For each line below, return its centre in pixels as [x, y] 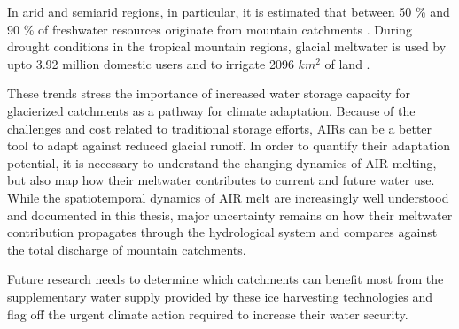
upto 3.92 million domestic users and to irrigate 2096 [151, 63]
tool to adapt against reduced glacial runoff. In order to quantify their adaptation [229, 145]
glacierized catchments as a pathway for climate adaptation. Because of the [211, 110]
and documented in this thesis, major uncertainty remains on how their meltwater [230, 214]
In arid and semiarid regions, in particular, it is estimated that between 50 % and [229, 11]
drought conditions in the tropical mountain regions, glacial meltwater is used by [227, 46]
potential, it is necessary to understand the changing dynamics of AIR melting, [222, 162]
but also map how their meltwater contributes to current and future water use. [221, 180]
